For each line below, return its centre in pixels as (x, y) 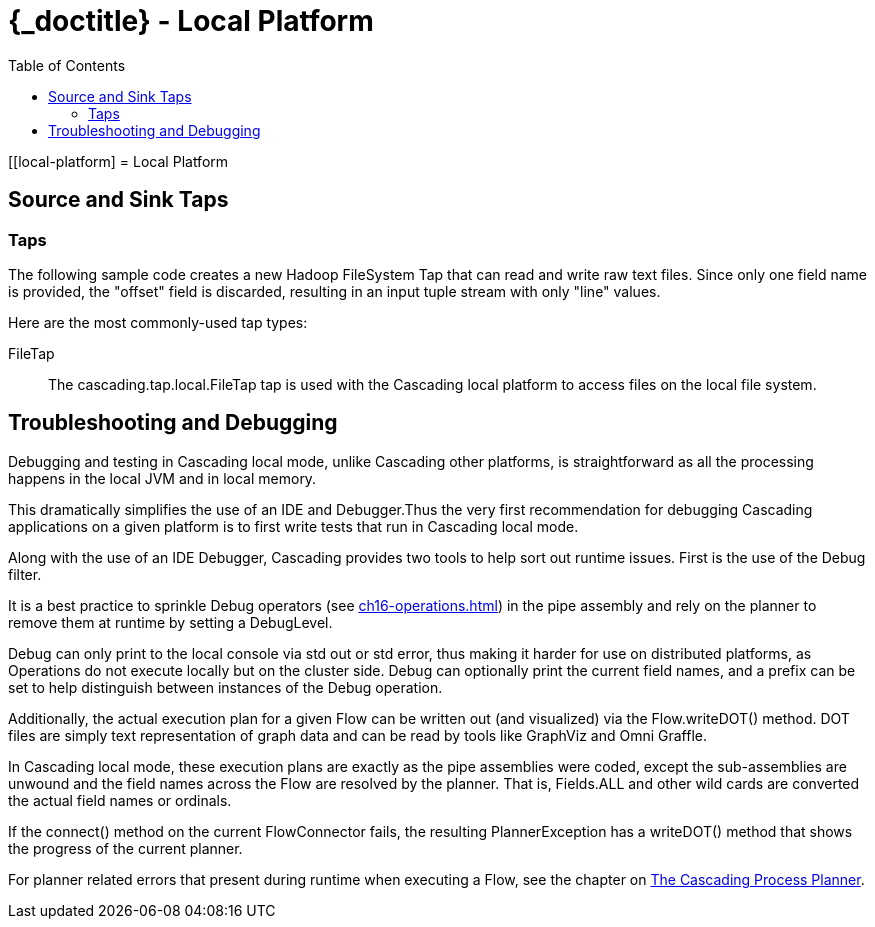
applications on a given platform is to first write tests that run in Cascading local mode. (293, 526)
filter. (25, 574)
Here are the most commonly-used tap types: (158, 322)
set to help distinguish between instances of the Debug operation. (225, 687)
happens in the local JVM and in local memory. (162, 478)
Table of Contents (67, 65)
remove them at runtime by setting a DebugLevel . (170, 622)
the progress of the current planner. (125, 848)
